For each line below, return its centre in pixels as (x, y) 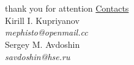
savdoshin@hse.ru (38, 56)
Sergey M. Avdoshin (43, 44)
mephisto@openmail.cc (47, 32)
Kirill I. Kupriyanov (42, 20)
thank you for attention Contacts (67, 8)
